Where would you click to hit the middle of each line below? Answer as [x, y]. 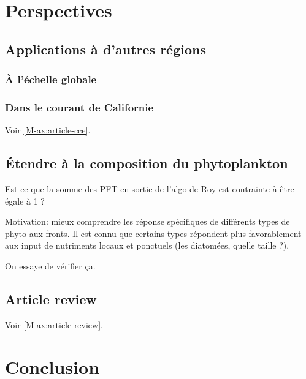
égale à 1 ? [25, 201]
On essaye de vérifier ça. [50, 265]
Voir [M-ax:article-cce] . [48, 130]
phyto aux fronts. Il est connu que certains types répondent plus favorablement [153, 233]
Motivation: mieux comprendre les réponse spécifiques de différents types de [147, 221]
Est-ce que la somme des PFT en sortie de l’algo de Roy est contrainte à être [150, 189]
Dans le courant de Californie [79, 107]
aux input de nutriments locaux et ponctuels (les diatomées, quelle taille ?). [147, 245]
